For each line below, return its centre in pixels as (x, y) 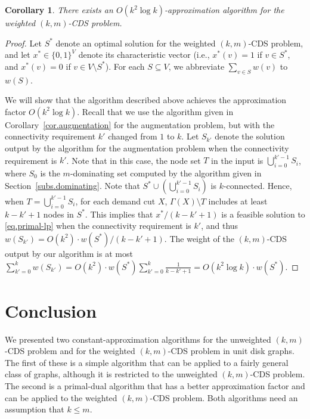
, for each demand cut (115, 201)
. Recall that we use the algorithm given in (155, 111)
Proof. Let (23, 43)
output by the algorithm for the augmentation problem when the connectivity (147, 148)
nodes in (58, 214)
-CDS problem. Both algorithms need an (224, 397)
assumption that (35, 409)
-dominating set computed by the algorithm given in (166, 173)
